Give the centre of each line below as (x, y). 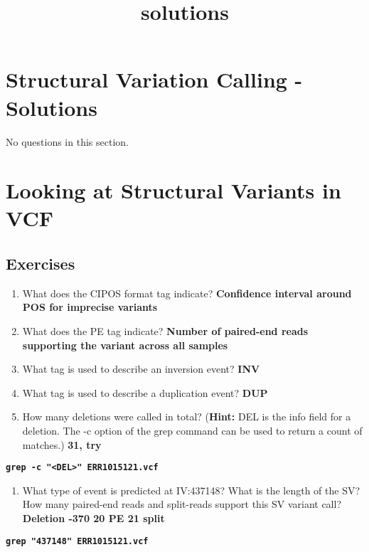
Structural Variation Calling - (154, 79)
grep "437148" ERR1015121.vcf (77, 541)
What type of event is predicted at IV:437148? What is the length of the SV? (191, 490)
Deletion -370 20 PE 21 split (93, 518)
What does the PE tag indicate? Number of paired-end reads (165, 331)
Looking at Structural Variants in (173, 190)
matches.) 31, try (62, 444)
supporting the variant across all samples (125, 345)
